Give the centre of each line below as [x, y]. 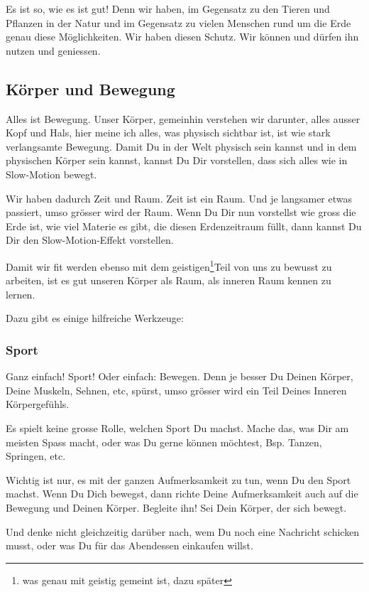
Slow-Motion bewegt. [51, 174]
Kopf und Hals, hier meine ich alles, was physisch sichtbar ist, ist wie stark [168, 133]
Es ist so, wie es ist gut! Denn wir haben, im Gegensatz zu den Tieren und [168, 9]
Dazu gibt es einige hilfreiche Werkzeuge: [95, 318]
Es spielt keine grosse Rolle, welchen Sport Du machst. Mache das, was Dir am [177, 427]
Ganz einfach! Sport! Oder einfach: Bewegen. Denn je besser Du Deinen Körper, [180, 376]
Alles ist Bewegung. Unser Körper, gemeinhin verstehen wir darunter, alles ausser [183, 118]
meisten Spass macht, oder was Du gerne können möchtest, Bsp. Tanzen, [164, 442]
